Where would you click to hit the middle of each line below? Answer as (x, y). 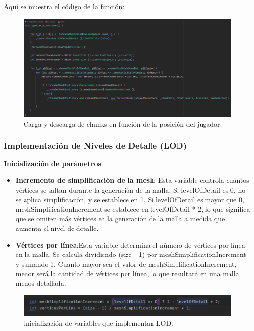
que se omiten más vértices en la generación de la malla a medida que (120, 218)
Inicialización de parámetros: (54, 164)
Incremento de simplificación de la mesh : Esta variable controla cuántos (132, 180)
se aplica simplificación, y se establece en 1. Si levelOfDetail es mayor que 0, (130, 199)
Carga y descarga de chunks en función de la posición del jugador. (123, 123)
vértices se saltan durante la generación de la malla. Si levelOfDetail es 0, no (130, 190)
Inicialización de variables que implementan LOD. (99, 323)
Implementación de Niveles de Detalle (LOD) (96, 145)
